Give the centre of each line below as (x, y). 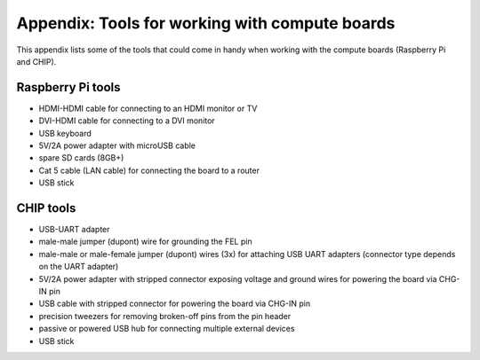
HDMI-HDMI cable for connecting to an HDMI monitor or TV (148, 108)
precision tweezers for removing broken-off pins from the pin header (165, 316)
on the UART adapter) (79, 267)
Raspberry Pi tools (68, 87)
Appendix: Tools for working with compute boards (206, 23)
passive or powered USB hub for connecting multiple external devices (167, 329)
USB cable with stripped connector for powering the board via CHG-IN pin (175, 304)
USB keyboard (65, 133)
